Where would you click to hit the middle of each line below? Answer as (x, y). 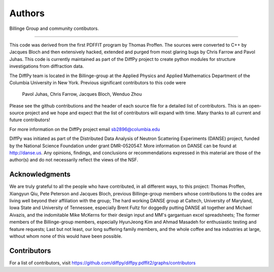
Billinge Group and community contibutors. (54, 28)
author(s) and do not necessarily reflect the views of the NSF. (74, 160)
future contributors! (30, 120)
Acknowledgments (40, 174)
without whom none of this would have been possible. (66, 236)
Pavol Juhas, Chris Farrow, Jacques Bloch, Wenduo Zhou (82, 94)
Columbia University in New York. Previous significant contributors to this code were (98, 82)
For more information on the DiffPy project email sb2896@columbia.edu (85, 129)
